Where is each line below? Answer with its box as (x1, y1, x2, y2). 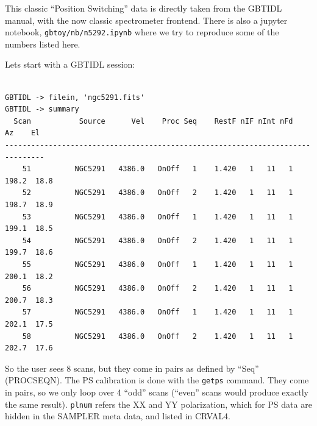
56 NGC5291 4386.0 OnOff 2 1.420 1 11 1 (22, 284, 293, 293)
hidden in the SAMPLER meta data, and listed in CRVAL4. (5, 410, 230, 422)
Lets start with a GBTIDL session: (5, 58, 135, 71)
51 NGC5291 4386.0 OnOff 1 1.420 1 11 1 (22, 165, 293, 174)
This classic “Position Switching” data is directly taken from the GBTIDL (5, 2, 282, 14)
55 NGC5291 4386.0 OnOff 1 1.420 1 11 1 (22, 260, 293, 269)
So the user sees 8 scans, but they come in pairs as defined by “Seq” (5, 361, 259, 374)
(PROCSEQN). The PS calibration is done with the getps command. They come (5, 374, 309, 386)
